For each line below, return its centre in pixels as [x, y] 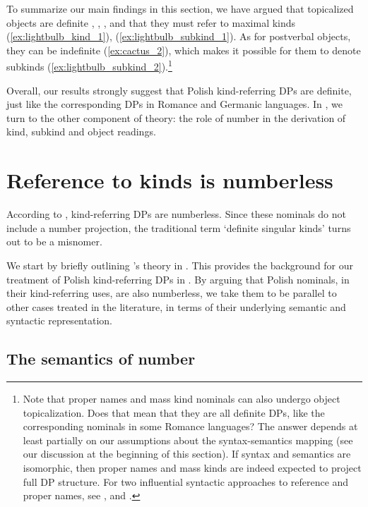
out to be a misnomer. [54, 242]
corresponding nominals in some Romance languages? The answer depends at [190, 426]
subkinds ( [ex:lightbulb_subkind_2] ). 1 [89, 66]
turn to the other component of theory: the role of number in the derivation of [176, 117]
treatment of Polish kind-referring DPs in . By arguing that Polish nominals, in [178, 279]
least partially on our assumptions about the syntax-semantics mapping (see [188, 440]
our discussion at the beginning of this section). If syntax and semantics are [187, 454]
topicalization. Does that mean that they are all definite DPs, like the [174, 412]
